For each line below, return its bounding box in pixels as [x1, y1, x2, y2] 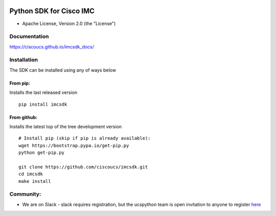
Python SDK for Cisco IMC [9, 7, 95, 15]
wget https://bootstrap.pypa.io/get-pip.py [18, 142, 129, 148]
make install [18, 178, 51, 184]
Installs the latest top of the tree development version [9, 123, 122, 130]
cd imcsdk [18, 171, 43, 177]
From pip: [9, 80, 31, 86]
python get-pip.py [18, 150, 65, 156]
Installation [9, 56, 38, 63]
